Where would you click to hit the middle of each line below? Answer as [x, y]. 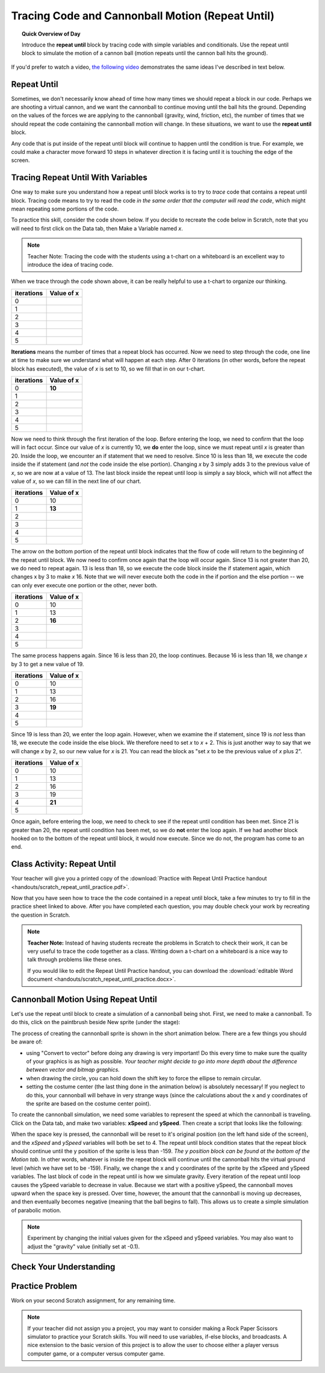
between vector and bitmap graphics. [73, 1070]
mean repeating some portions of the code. [65, 209]
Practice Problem [44, 1286]
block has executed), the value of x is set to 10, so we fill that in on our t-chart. [108, 369]
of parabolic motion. [36, 1210]
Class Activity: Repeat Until [64, 864]
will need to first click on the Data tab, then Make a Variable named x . [97, 228]
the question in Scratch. [41, 915]
